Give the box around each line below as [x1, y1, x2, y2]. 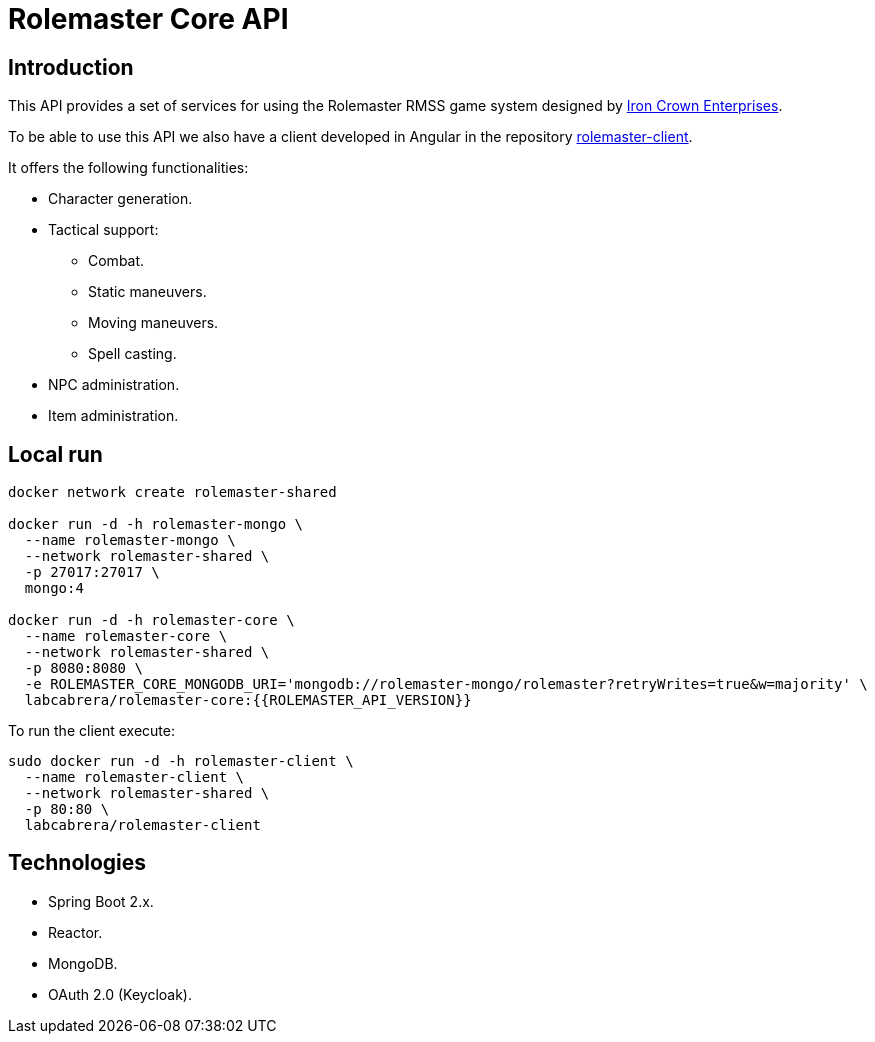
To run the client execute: [8, 722, 175, 740]
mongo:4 [24, 580, 84, 597]
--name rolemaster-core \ [24, 628, 228, 645]
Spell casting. [88, 345, 177, 363]
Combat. [88, 252, 145, 270]
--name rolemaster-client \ [24, 769, 245, 786]
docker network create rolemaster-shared [8, 484, 337, 501]
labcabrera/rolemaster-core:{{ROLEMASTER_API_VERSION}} [24, 692, 472, 709]
